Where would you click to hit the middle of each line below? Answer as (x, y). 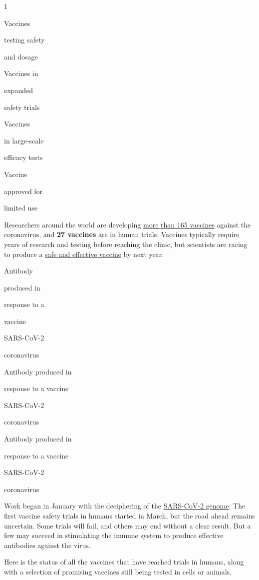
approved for (23, 191)
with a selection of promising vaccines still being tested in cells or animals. (118, 571)
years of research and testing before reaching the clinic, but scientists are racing (126, 244)
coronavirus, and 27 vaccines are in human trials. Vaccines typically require (122, 234)
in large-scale (24, 140)
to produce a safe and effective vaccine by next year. (84, 254)
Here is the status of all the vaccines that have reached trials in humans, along (124, 562)
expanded (18, 90)
